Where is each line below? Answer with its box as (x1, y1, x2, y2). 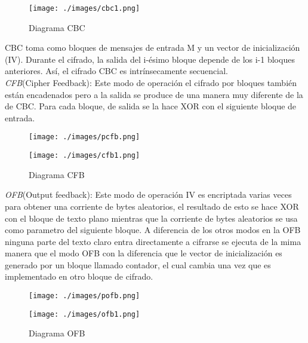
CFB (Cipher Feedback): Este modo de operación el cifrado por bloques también (5, 76, 297, 89)
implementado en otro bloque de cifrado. (5, 270, 153, 283)
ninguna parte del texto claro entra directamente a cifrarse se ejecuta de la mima (5, 235, 301, 247)
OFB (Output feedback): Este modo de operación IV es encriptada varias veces (5, 188, 292, 201)
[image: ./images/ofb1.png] (29, 310, 140, 318)
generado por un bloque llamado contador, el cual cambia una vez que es (5, 258, 271, 271)
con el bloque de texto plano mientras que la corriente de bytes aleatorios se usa (5, 212, 298, 224)
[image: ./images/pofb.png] (29, 292, 140, 301)
